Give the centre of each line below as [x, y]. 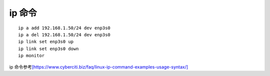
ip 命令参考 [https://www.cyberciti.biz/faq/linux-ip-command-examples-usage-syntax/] [99, 67]
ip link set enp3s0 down [48, 49]
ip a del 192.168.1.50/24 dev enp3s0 [64, 35]
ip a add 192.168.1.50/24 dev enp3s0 [64, 28]
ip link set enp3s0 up [46, 42]
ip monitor [31, 56]
